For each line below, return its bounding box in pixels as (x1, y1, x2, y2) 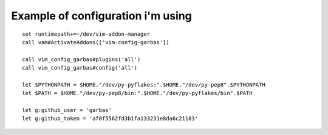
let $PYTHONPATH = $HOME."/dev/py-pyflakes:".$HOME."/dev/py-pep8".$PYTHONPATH (22, 81, 265, 88)
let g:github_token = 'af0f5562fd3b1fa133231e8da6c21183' (22, 115, 199, 122)
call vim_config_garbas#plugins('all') (22, 56, 141, 63)
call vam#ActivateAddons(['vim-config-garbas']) (22, 39, 169, 45)
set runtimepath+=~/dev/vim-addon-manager (22, 30, 151, 38)
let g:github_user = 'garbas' (22, 107, 112, 114)
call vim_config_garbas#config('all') (22, 64, 138, 71)
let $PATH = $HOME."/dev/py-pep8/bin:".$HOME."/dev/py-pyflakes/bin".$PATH (22, 90, 253, 97)
